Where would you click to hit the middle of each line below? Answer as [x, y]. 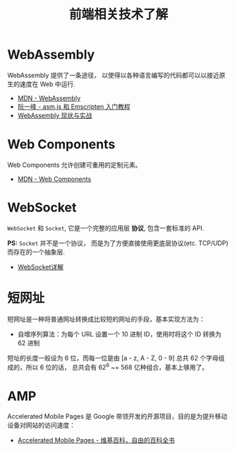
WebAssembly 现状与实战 [55, 115]
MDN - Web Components [54, 179]
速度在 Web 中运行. [47, 84]
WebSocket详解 [41, 266]
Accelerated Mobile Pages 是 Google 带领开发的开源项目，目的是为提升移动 [117, 416]
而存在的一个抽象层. [36, 252]
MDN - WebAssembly [49, 98]
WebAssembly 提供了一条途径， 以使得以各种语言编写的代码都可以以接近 [113, 75]
